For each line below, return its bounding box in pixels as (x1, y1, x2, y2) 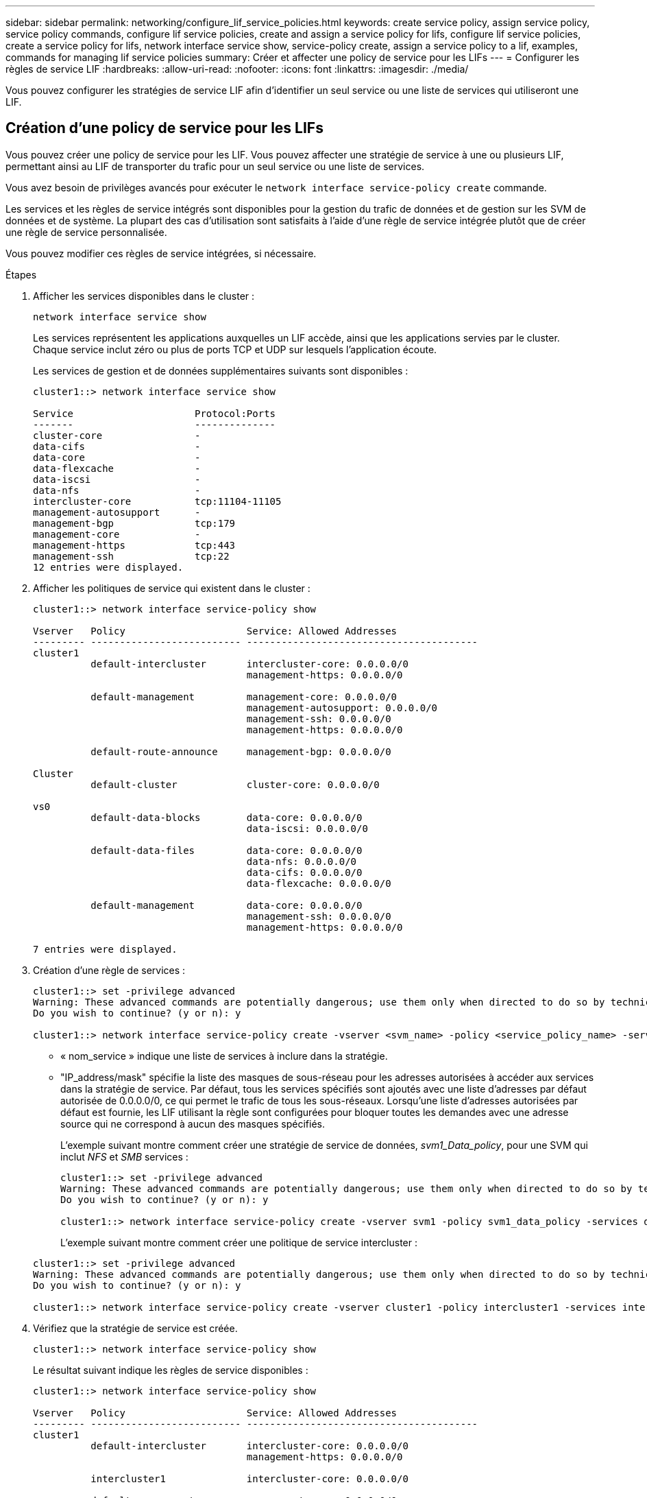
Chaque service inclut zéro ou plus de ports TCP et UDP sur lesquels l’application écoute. (33, 343, 437, 355)
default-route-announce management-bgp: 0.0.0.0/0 (90, 746, 391, 757)
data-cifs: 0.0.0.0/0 (246, 866, 363, 878)
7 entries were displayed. (33, 943, 178, 955)
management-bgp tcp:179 (33, 517, 236, 529)
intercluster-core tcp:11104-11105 (33, 495, 282, 507)
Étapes (5, 268, 37, 281)
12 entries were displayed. (33, 561, 184, 573)
